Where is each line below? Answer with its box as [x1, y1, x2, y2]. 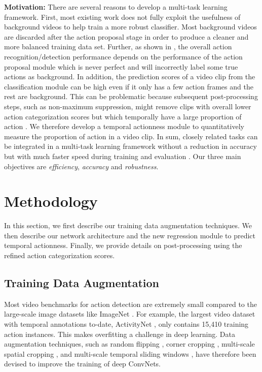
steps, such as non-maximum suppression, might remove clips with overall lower [4, 101, 251, 111]
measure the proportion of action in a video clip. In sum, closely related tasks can [4, 131, 258, 141]
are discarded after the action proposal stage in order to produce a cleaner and [4, 31, 249, 42]
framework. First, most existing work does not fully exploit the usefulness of [4, 11, 241, 22]
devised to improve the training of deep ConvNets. [4, 358, 161, 369]
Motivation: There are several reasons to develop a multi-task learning [4, 2, 228, 12]
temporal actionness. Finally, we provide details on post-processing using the [4, 240, 242, 251]
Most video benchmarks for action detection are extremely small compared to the [4, 298, 257, 309]
